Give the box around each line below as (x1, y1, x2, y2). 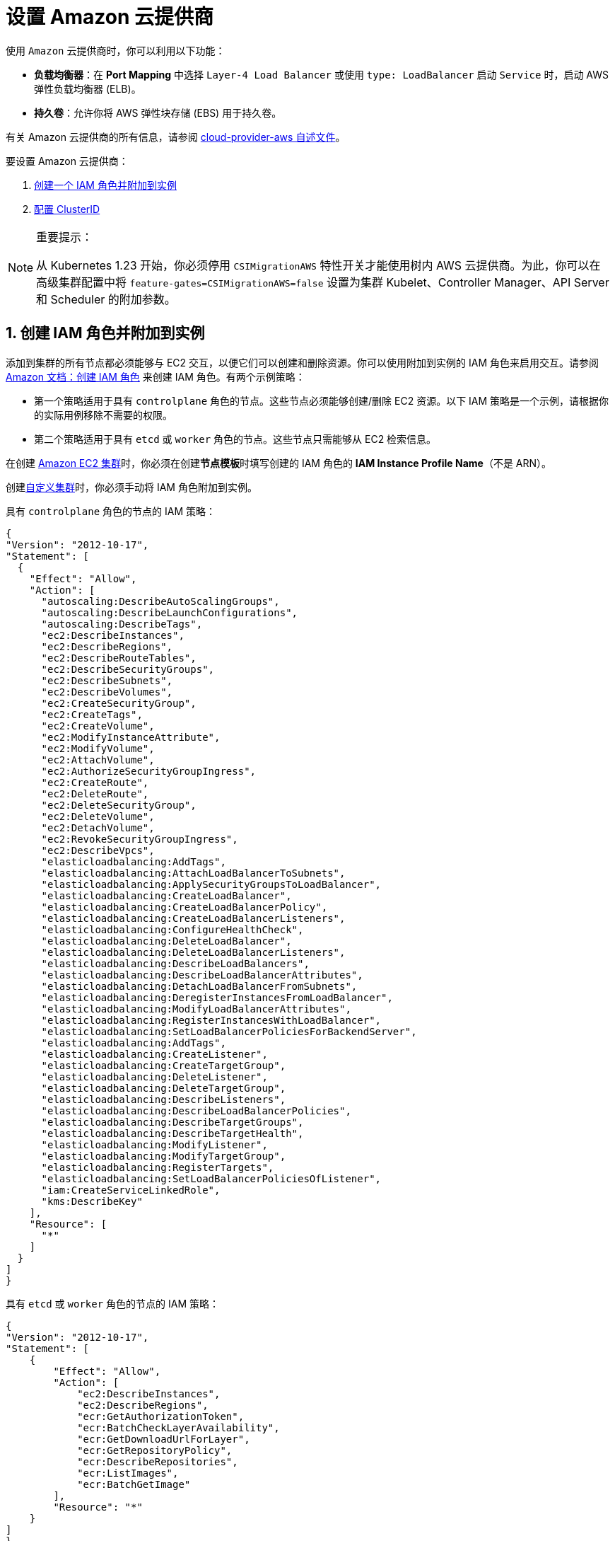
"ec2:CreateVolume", (41, 720, 155, 732)
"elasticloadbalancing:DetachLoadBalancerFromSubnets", (41, 980, 358, 992)
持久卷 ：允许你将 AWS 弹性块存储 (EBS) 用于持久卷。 (34, 106, 282, 119)
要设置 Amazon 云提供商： (6, 154, 129, 167)
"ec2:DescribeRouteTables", (41, 652, 197, 664)
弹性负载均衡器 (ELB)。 (34, 82, 141, 95)
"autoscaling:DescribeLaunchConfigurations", (41, 606, 298, 618)
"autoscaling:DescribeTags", (41, 618, 203, 630)
